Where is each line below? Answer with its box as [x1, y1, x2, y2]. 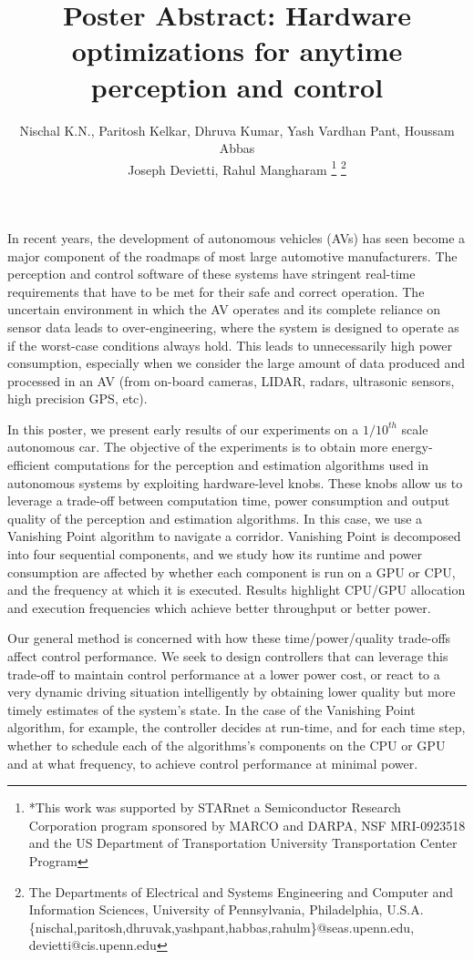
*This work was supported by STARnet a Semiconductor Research [28, 798, 401, 817]
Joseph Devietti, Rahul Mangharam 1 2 [128, 157, 346, 179]
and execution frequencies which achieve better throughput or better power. [7, 597, 431, 617]
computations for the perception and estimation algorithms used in [54, 455, 429, 475]
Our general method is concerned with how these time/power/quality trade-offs [7, 628, 451, 648]
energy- [391, 437, 433, 456]
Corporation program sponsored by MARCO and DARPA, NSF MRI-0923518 [28, 815, 466, 834]
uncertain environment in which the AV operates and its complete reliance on [7, 300, 441, 319]
